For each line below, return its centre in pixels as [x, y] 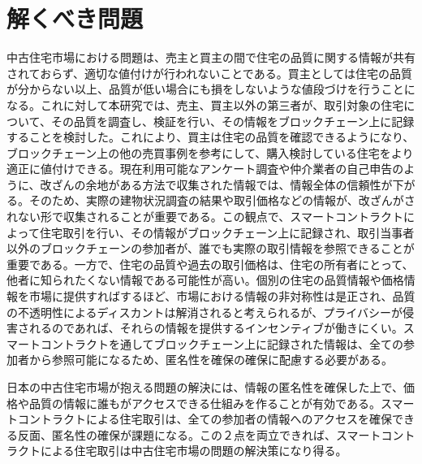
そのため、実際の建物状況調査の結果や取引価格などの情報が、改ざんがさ [222, 200]
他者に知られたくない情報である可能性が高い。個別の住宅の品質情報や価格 [205, 280]
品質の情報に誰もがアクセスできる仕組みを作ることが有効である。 [205, 403]
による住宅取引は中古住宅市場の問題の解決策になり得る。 [194, 451]
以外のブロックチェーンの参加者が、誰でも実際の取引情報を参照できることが [211, 248]
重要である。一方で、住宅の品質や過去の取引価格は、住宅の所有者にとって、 [210, 264]
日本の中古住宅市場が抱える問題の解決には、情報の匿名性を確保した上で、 [205, 387]
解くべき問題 [75, 18]
